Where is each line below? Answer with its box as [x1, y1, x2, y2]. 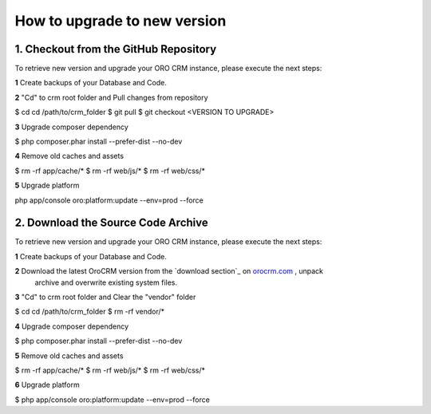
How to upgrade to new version [14, 12, 227, 30]
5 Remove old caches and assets [14, 351, 124, 361]
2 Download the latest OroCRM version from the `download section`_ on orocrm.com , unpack [14, 266, 323, 276]
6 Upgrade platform [14, 380, 80, 390]
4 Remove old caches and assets [14, 152, 124, 161]
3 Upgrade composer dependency [14, 122, 129, 132]
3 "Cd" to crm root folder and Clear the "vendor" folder [14, 292, 196, 302]
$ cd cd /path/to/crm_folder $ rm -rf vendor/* [14, 307, 165, 317]
